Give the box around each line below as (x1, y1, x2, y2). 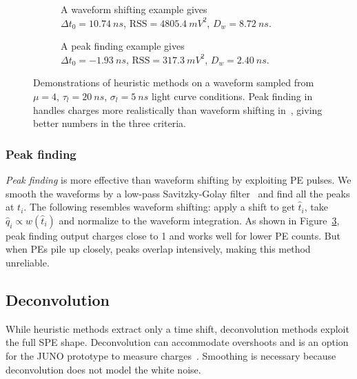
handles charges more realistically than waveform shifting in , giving (33, 102, 323, 117)
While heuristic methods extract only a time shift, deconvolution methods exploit (6, 321, 349, 336)
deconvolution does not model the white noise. (6, 362, 201, 376)
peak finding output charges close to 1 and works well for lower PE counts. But (6, 228, 340, 242)
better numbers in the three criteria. (33, 116, 186, 130)
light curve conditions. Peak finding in (151, 88, 313, 103)
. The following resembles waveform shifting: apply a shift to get (23, 200, 295, 214)
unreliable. (6, 255, 50, 269)
